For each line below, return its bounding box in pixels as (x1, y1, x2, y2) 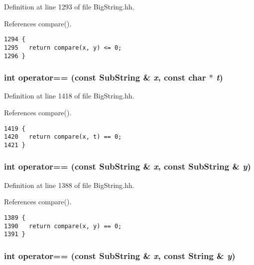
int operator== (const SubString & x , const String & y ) (4, 249, 236, 262)
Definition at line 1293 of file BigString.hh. (4, 1, 134, 11)
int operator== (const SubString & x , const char (4, 71, 206, 84)
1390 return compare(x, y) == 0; (4, 222, 122, 230)
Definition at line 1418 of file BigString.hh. (4, 90, 134, 101)
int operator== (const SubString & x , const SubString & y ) (4, 160, 251, 173)
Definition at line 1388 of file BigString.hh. (4, 179, 134, 190)
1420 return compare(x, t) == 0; (4, 133, 122, 141)
